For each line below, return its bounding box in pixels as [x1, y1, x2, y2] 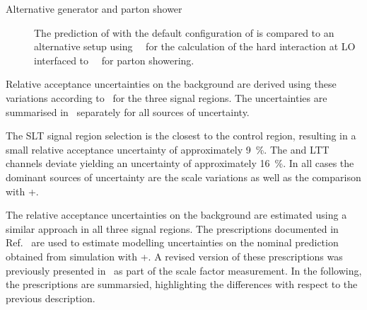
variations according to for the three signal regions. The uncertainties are [6, 90, 327, 105]
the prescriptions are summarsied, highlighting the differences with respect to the [6, 277, 358, 292]
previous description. [6, 290, 95, 305]
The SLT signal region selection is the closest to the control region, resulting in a [6, 128, 356, 143]
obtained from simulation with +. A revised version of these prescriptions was [6, 248, 343, 263]
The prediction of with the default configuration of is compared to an [34, 25, 334, 40]
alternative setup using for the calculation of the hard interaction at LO [34, 39, 356, 54]
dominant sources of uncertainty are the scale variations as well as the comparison [6, 169, 361, 184]
